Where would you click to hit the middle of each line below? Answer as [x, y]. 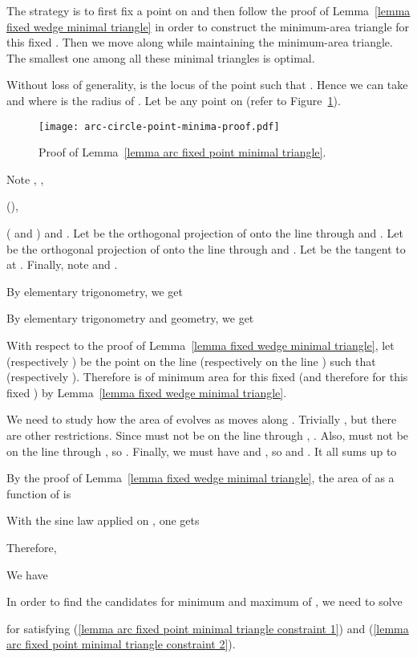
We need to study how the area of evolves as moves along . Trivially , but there [202, 419]
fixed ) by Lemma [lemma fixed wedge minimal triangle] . [147, 392]
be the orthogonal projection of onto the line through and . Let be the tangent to [206, 248]
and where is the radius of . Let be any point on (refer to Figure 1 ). [174, 100]
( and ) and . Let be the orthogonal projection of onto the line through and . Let [205, 233]
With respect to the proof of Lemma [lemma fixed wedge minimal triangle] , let [200, 345]
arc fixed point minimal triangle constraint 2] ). [121, 644]
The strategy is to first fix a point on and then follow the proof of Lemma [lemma [208, 10]
